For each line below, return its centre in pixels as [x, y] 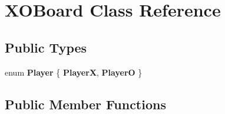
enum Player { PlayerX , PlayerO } [74, 72]
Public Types [46, 47]
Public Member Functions [85, 104]
